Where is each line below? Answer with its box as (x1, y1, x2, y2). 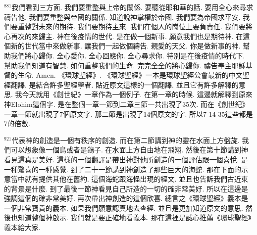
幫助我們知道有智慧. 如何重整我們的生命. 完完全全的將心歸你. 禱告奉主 (4, 60, 232, 70)
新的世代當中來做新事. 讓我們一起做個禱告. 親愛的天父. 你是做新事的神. (10, 41, 241, 51)
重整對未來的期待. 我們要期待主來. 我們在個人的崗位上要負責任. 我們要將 (17, 21, 253, 32)
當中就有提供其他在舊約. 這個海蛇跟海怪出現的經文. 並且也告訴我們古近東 (10, 174, 249, 184)
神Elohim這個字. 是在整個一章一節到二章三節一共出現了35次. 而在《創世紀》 (4, 98, 249, 109)
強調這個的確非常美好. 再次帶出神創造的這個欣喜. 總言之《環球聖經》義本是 (4, 193, 249, 203)
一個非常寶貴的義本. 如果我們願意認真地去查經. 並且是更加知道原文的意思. (4, 202, 243, 213)
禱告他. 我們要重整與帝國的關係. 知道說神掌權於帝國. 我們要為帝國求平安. (4, 11, 241, 22)
